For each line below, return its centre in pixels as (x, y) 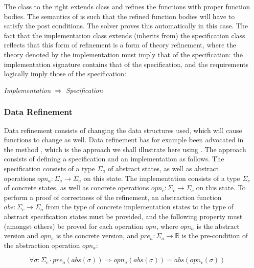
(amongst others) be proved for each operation (74, 226)
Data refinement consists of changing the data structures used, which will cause (123, 130)
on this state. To (221, 188)
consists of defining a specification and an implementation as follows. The (114, 159)
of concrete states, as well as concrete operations (77, 188)
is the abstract (218, 226)
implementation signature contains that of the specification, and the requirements (126, 64)
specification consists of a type (49, 168)
